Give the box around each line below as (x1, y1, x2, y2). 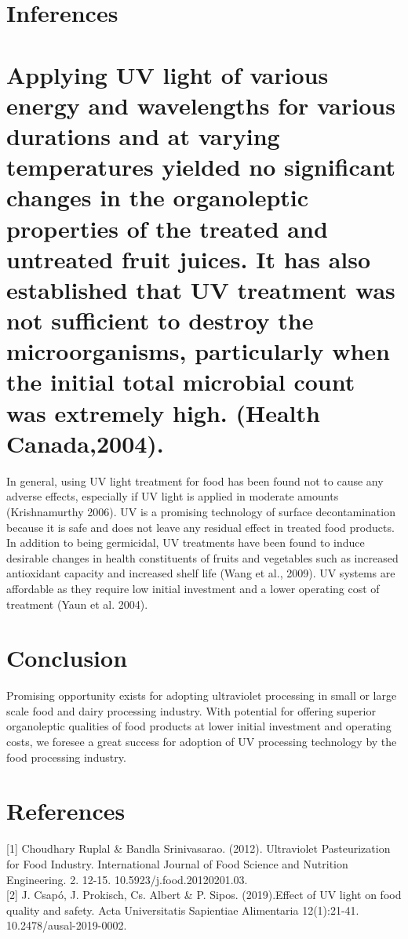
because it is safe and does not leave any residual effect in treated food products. (6, 519, 395, 535)
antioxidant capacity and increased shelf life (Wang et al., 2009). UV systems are (6, 565, 395, 581)
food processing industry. (6, 748, 126, 765)
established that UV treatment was (6, 273, 395, 305)
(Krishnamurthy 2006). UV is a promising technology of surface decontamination (6, 503, 395, 519)
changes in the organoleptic (6, 181, 309, 213)
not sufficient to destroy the (6, 304, 314, 337)
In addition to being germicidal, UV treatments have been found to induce (6, 534, 365, 551)
